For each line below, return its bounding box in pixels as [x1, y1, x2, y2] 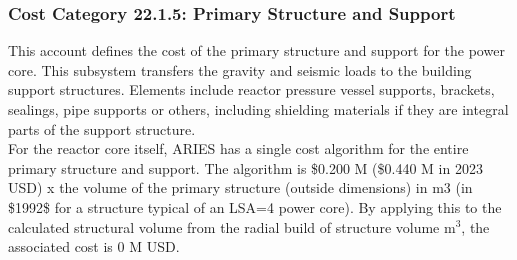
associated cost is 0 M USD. [8, 236, 180, 257]
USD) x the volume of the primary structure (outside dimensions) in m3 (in [8, 177, 473, 198]
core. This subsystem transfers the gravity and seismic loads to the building [8, 59, 472, 80]
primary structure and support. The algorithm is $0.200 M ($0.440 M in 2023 [8, 157, 483, 178]
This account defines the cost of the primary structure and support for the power [8, 40, 505, 61]
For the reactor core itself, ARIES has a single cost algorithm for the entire [8, 138, 469, 159]
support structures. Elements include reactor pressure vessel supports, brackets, [8, 79, 495, 100]
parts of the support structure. [8, 118, 196, 139]
